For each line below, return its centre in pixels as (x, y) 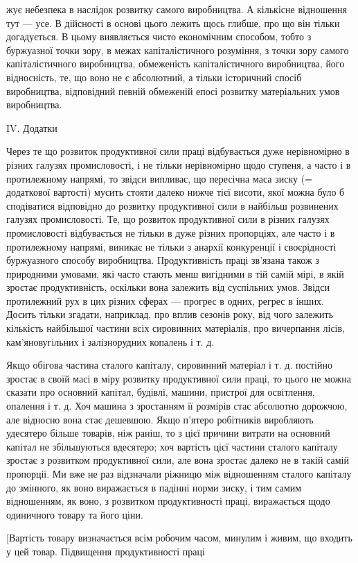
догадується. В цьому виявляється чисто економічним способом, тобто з (159, 36)
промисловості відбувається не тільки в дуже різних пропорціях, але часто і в (171, 232)
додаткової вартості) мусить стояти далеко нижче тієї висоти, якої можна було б (176, 192)
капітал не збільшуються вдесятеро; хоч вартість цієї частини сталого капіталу (172, 446)
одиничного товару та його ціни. (75, 514)
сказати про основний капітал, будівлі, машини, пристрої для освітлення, (161, 392)
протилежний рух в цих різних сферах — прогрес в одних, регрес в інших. (165, 300)
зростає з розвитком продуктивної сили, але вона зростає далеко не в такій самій (178, 460)
